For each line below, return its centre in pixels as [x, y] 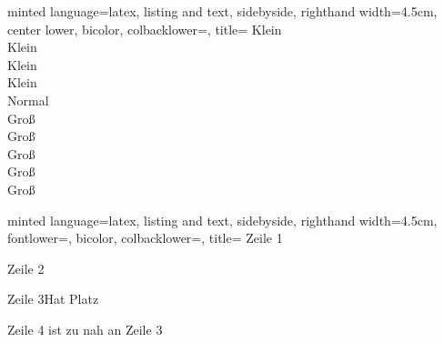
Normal [28, 100]
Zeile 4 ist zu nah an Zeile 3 [85, 329]
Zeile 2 [26, 268]
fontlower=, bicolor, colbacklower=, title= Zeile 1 [145, 238]
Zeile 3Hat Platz [53, 299]
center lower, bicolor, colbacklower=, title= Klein [145, 29]
